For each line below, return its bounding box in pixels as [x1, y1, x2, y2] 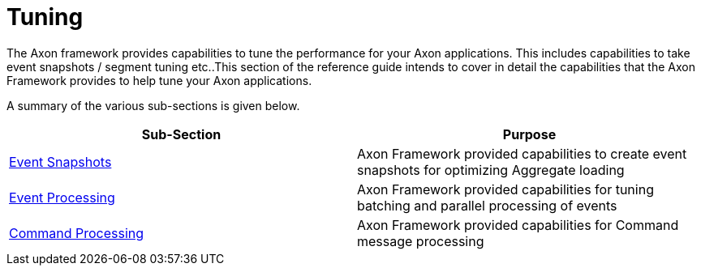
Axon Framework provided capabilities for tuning [357, 181, 654, 198]
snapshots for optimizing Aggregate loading [357, 161, 625, 178]
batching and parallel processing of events [357, 197, 617, 214]
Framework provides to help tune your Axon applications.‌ [6, 73, 312, 87]
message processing [357, 232, 484, 249]
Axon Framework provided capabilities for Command [357, 216, 679, 233]
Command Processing [9, 224, 144, 241]
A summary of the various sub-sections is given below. [6, 98, 300, 113]
